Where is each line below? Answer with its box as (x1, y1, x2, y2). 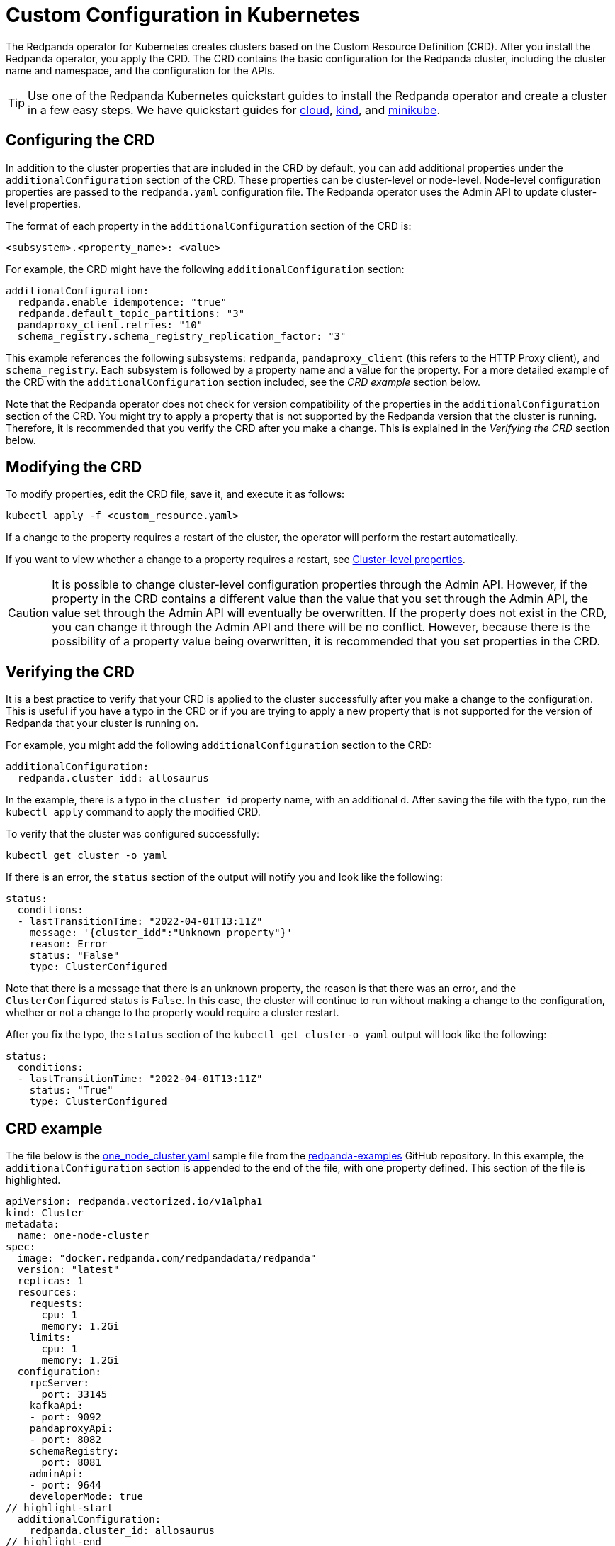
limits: (29, 1332, 72, 1344)
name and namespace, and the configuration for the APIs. (6, 64, 276, 77)
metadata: (6, 1218, 60, 1230)
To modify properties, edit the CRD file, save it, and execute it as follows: (6, 488, 345, 501)
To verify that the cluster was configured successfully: (6, 828, 260, 840)
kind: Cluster (6, 1207, 84, 1219)
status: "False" (29, 950, 120, 962)
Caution (8, 606, 50, 621)
